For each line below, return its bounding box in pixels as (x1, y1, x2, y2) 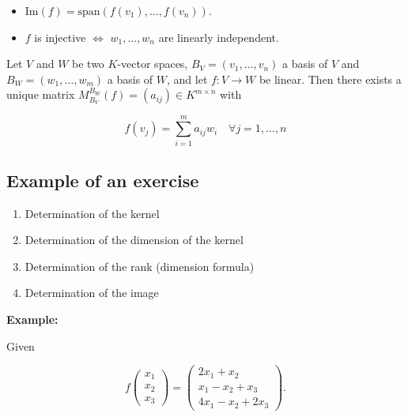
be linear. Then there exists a (259, 70, 402, 87)
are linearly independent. (158, 28, 279, 45)
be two (72, 55, 104, 72)
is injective (34, 28, 86, 45)
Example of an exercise (6, 167, 199, 192)
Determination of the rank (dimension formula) (25, 257, 255, 274)
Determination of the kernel (25, 205, 160, 221)
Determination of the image (25, 284, 159, 301)
